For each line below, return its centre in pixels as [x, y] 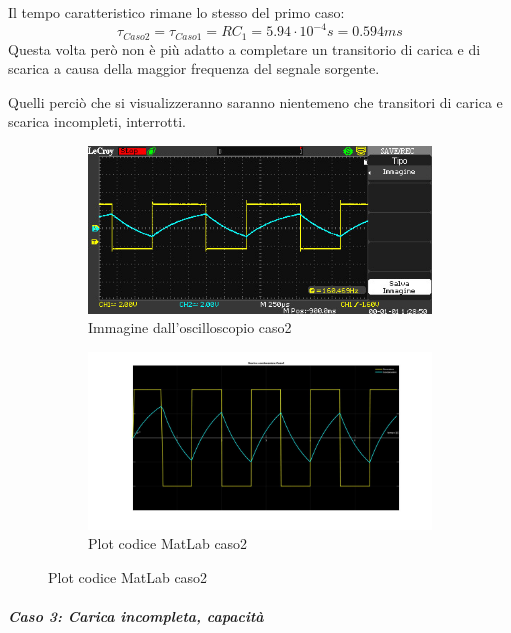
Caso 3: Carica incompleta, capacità [136, 616]
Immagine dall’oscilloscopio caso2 [190, 327]
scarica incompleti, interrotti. [97, 121]
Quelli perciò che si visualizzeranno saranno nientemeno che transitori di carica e [255, 101]
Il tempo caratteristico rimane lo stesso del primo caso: [176, 12]
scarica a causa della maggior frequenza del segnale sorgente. [194, 68]
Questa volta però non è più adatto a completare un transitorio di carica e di [244, 48]
